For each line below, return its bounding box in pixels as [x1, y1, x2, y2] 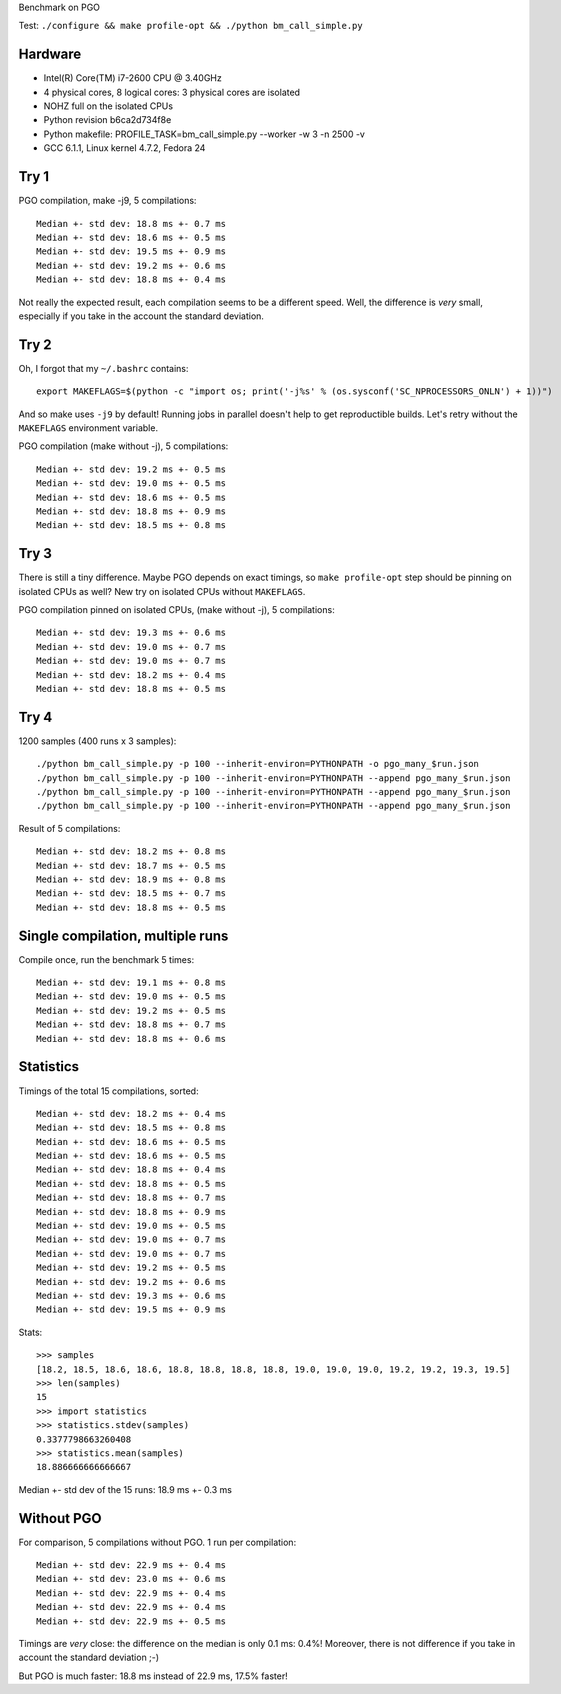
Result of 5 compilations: [18, 822, 121, 834]
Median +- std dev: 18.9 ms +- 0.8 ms [36, 873, 227, 885]
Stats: [18, 1326, 43, 1338]
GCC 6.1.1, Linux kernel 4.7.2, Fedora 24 [43, 142, 206, 154]
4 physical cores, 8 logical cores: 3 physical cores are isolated [43, 86, 300, 98]
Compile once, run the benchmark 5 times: [18, 953, 195, 965]
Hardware [18, 46, 82, 63]
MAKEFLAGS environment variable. [18, 421, 159, 434]
